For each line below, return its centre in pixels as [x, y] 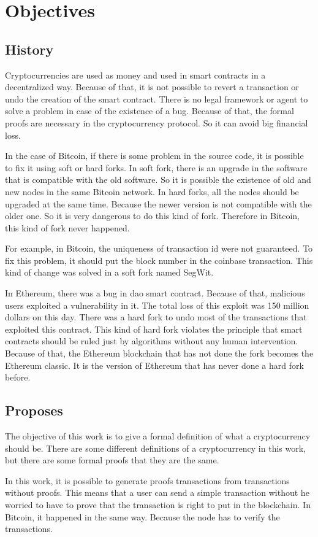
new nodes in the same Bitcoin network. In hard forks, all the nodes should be [152, 191]
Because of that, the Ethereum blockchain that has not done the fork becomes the [159, 353]
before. [18, 377]
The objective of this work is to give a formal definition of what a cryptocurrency [158, 436]
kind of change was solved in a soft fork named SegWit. [109, 272]
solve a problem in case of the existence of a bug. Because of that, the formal [150, 111]
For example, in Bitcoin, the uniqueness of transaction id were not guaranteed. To [159, 248]
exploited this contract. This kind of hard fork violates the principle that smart [154, 329]
